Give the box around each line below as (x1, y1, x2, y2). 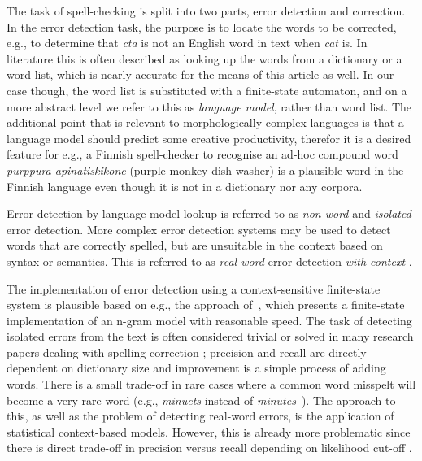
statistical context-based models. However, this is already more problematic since (7, 423, 411, 440)
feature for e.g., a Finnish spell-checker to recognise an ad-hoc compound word (7, 146, 398, 163)
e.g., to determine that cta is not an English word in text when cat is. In (7, 34, 368, 51)
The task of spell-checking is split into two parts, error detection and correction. (7, 2, 406, 19)
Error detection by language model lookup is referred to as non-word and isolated (7, 205, 411, 222)
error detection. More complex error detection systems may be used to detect (7, 220, 391, 237)
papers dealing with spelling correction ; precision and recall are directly (7, 343, 367, 360)
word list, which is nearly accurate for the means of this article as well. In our (7, 66, 394, 83)
